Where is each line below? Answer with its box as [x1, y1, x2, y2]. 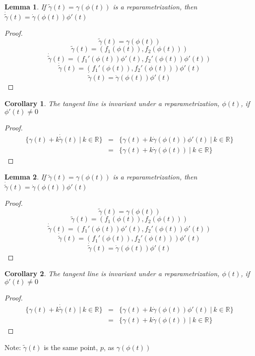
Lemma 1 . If [4, 1, 46, 11]
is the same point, [44, 342, 98, 352]
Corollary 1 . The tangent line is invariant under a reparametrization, [4, 98, 220, 108]
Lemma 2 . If [4, 172, 46, 182]
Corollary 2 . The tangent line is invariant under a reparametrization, [4, 268, 220, 279]
